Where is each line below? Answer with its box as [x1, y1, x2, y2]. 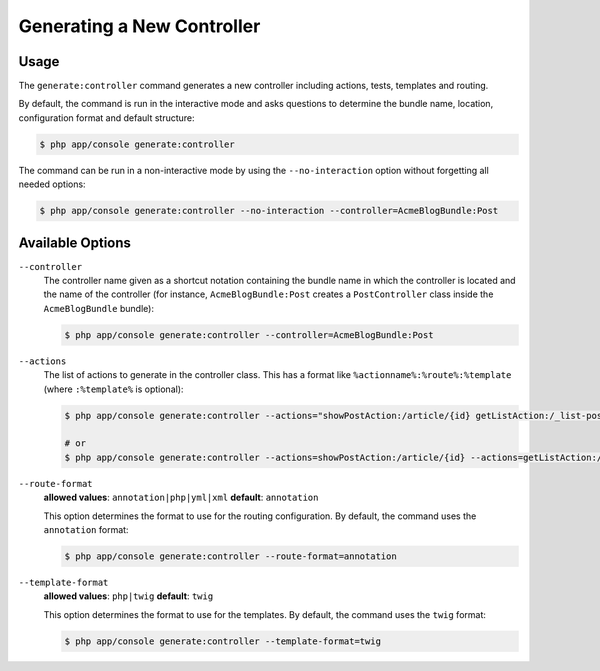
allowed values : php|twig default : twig [43, 590, 214, 602]
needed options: [18, 178, 86, 190]
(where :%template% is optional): [43, 383, 184, 395]
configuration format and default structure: [18, 111, 195, 124]
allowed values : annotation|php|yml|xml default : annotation [43, 491, 319, 504]
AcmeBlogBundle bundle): [43, 302, 155, 314]
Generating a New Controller [18, 15, 261, 37]
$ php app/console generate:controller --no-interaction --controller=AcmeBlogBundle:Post [39, 205, 499, 217]
